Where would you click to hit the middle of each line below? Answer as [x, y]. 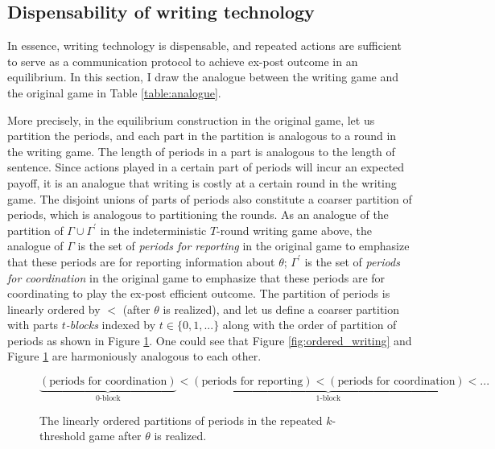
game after [115, 436]
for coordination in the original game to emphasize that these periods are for [196, 277]
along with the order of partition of [309, 325]
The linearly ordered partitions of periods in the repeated [181, 420]
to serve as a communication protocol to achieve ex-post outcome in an [183, 61]
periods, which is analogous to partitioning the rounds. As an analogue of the [198, 214]
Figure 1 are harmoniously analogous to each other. [134, 356]
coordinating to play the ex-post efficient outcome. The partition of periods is [199, 293]
